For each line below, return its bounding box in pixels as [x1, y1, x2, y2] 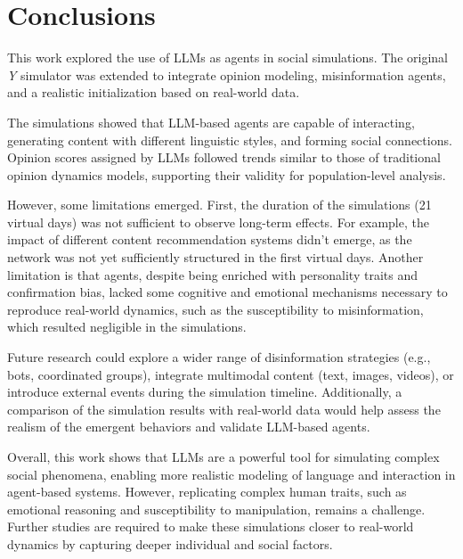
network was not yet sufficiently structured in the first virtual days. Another [7, 248, 424, 267]
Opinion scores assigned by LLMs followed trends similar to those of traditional [7, 148, 441, 167]
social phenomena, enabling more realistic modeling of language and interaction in [7, 464, 456, 483]
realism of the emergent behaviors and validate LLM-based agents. [7, 417, 370, 436]
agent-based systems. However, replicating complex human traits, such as [7, 482, 407, 501]
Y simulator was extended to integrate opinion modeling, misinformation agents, [7, 65, 446, 84]
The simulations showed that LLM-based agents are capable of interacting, [7, 112, 415, 131]
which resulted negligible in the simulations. [7, 317, 247, 336]
